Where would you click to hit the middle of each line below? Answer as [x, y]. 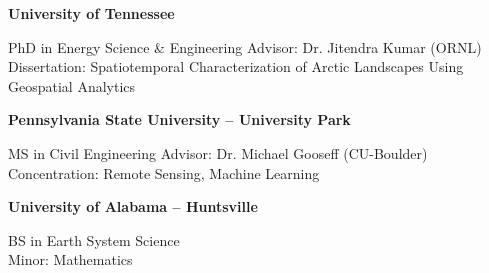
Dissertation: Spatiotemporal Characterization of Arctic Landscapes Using [236, 66]
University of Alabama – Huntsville [133, 206]
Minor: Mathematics [70, 259]
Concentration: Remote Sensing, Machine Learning [164, 172]
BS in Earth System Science [94, 239]
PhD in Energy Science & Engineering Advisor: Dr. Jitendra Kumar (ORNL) [245, 46]
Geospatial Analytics [72, 85]
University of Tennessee [91, 13]
